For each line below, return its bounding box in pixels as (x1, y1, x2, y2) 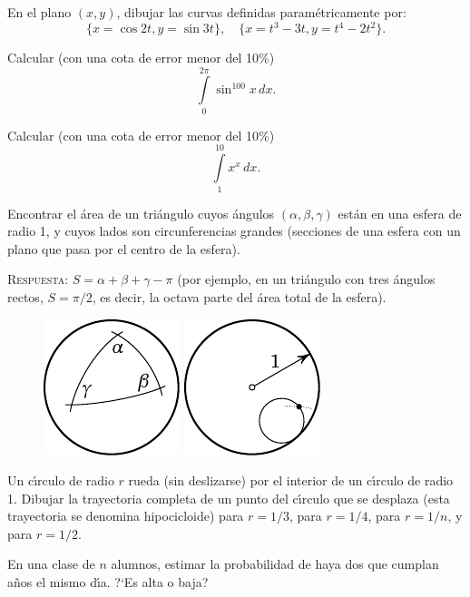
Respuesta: (7, 269, 69, 289)
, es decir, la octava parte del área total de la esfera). (92, 287, 387, 306)
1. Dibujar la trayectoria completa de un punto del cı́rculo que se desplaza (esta (7, 488, 450, 507)
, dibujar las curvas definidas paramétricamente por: (116, 3, 406, 21)
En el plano (7, 3, 72, 21)
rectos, (7, 287, 44, 306)
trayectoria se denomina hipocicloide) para (7, 506, 244, 525)
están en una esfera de (338, 203, 462, 222)
